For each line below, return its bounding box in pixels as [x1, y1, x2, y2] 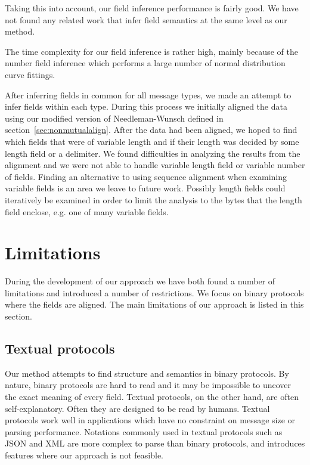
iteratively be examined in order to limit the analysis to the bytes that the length [5, 193, 302, 206]
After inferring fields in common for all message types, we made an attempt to [5, 88, 292, 101]
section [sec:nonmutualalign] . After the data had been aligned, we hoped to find [5, 123, 297, 136]
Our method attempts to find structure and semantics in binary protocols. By [5, 367, 289, 379]
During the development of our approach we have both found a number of [5, 275, 275, 287]
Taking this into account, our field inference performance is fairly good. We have [5, 2, 299, 14]
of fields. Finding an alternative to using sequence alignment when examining [5, 170, 287, 182]
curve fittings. [5, 68, 55, 80]
